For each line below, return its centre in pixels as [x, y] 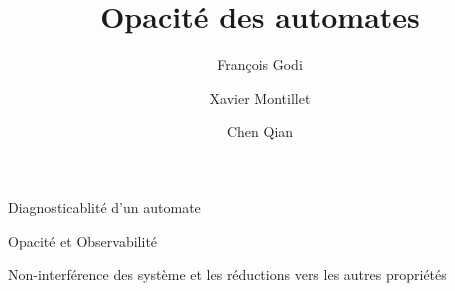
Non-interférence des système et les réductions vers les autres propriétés [227, 274]
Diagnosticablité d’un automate [104, 206]
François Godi [260, 64]
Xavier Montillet [260, 97]
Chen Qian [260, 131]
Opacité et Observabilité [83, 240]
